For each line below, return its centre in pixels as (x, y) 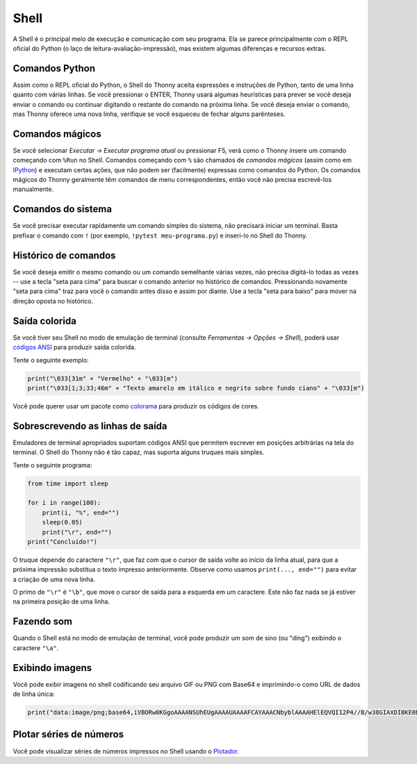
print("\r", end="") (77, 532)
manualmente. (33, 189)
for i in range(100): (64, 503)
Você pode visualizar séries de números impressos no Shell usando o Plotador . (126, 751)
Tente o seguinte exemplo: (51, 360)
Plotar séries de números (68, 734)
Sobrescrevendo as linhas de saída (90, 426)
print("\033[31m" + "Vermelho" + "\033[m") (103, 378)
